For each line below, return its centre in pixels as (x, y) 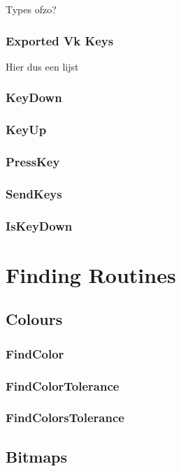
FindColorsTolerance (65, 418)
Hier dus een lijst (42, 66)
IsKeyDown (39, 225)
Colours (34, 319)
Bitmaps (37, 456)
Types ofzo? (31, 9)
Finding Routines (91, 274)
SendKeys (34, 193)
